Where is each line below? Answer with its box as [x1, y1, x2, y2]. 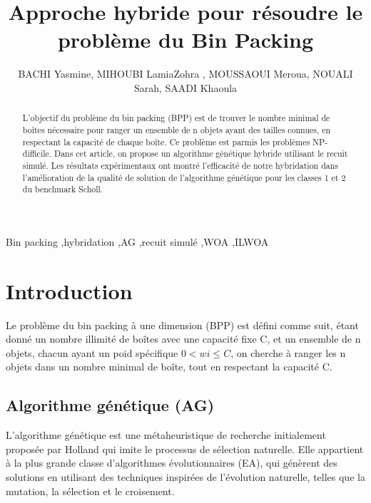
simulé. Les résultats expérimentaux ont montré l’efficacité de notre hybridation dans [22, 159, 339, 171]
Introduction [6, 276, 133, 305]
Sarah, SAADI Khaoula [133, 80, 238, 95]
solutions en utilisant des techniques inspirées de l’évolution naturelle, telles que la [6, 469, 365, 484]
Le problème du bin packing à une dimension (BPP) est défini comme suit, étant [6, 317, 359, 332]
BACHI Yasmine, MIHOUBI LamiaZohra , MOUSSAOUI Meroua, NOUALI [18, 66, 353, 81]
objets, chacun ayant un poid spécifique [6, 345, 178, 360]
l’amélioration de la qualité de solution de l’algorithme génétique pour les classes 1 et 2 [22, 171, 346, 183]
